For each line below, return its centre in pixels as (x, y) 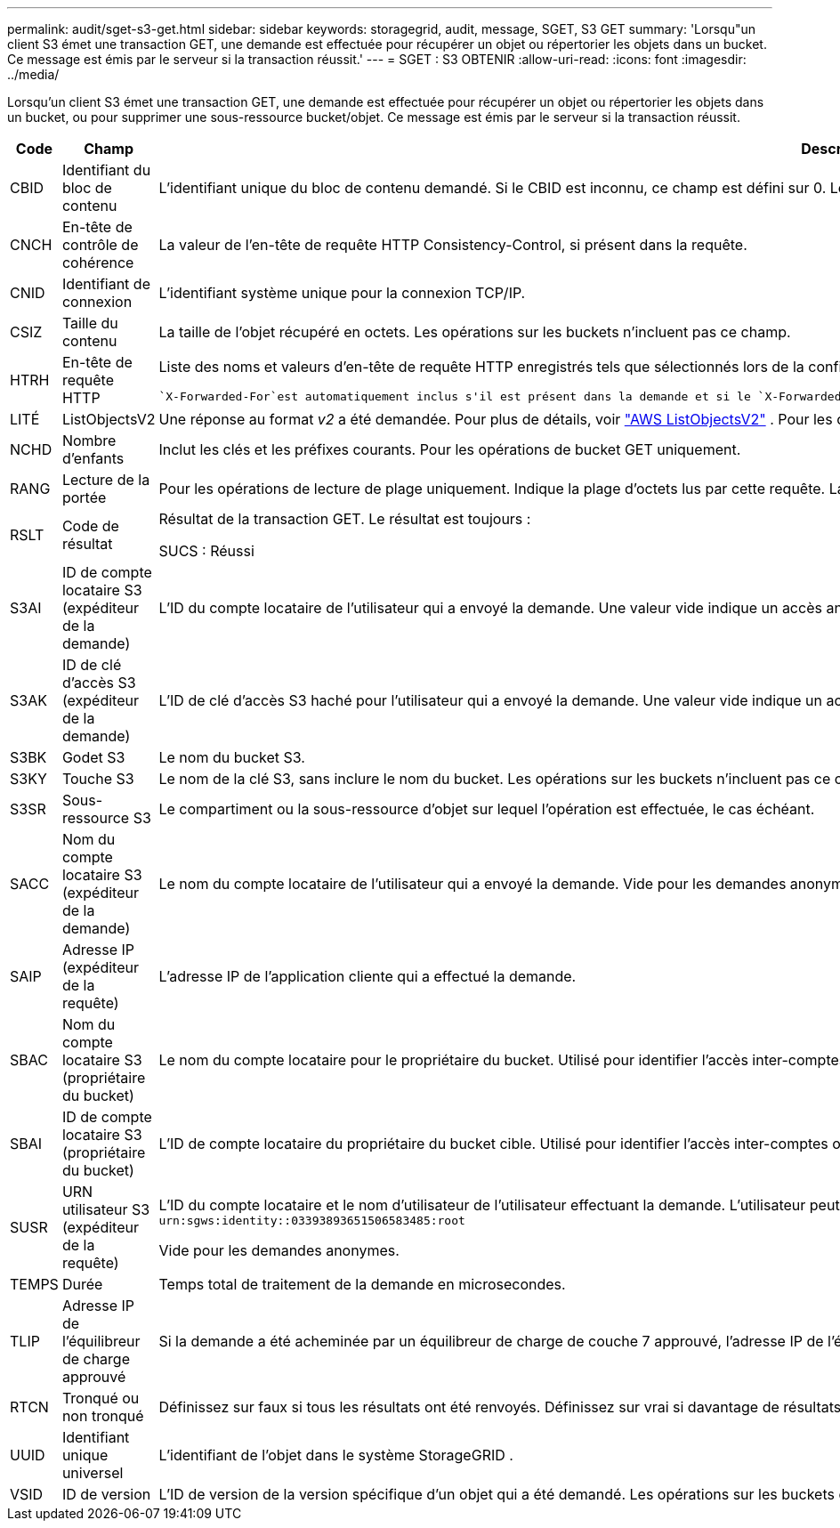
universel (93, 1473)
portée (84, 497)
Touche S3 (98, 779)
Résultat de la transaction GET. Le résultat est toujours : (345, 519)
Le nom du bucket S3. (232, 757)
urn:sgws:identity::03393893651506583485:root (312, 1220)
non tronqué (103, 1416)
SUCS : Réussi (206, 551)
